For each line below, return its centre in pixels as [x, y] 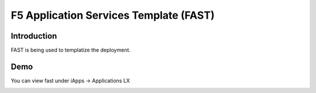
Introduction [34, 36]
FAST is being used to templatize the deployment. [71, 50]
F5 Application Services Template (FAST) [113, 15]
